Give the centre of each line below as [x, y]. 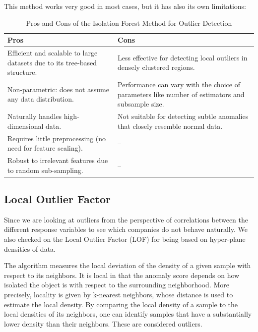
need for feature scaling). [45, 148]
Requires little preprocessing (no [57, 138]
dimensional [26, 126]
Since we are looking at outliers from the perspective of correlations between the [126, 219]
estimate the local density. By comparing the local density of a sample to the [121, 304]
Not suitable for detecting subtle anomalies [183, 116]
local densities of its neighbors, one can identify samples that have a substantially [128, 314]
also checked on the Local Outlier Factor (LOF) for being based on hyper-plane [125, 239]
